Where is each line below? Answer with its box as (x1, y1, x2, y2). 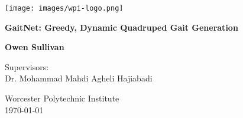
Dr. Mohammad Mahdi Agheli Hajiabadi (5, 72, 153, 84)
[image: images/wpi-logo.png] (5, 4, 124, 12)
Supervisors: (5, 60, 49, 73)
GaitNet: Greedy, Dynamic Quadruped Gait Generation (5, 21, 238, 33)
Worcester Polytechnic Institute (5, 92, 119, 104)
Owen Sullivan (5, 41, 64, 53)
